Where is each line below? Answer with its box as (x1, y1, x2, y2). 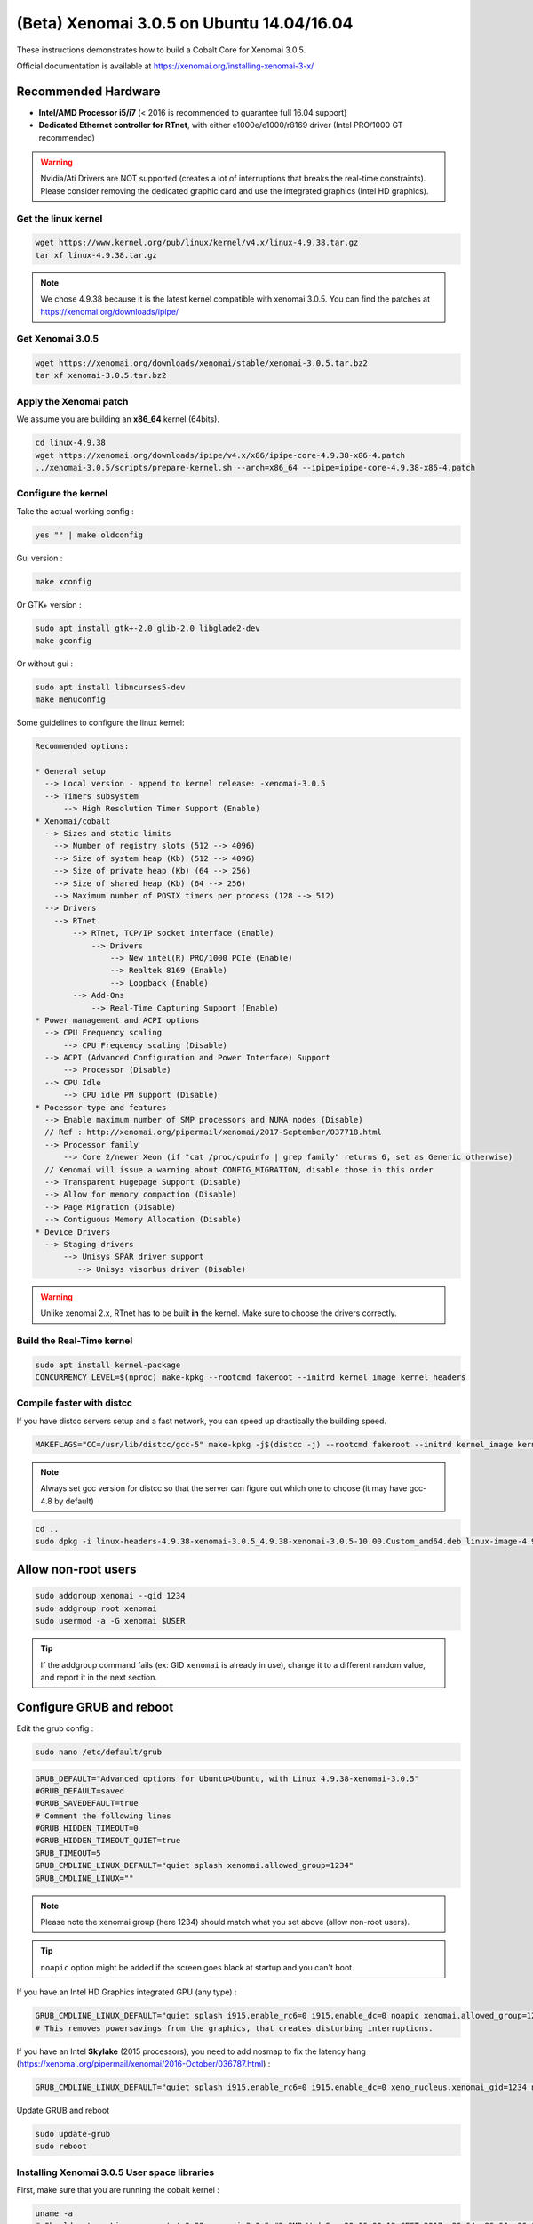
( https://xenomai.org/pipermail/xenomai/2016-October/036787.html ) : (16, 2058, 271, 2068)
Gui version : (16, 552, 63, 563)
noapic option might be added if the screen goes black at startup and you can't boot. (40, 1962, 354, 1972)
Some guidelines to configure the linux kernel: (16, 717, 186, 729)
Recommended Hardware (16, 84, 161, 99)
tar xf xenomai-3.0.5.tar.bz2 (35, 370, 167, 381)
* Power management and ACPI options (35, 1015, 200, 1025)
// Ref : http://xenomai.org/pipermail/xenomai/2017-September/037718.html (44, 1127, 382, 1138)
